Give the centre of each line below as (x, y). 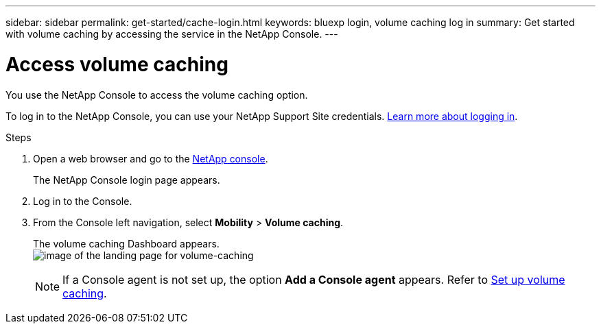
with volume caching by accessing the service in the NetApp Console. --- (172, 34)
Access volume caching (117, 64)
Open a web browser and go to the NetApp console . (151, 158)
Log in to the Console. (83, 201)
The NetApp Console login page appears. (127, 180)
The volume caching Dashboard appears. (126, 243)
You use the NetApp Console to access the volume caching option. (157, 95)
